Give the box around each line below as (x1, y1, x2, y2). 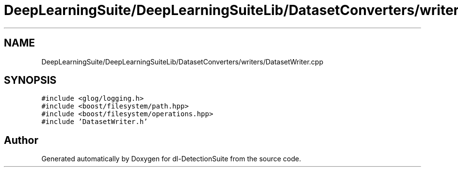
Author (4, 134, 38, 146)
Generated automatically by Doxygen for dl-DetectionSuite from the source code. (41, 155, 301, 163)
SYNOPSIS (4, 74, 57, 87)
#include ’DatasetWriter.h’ (41, 118, 148, 126)
